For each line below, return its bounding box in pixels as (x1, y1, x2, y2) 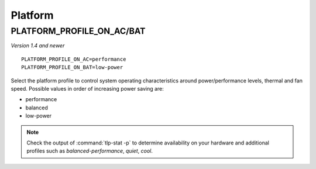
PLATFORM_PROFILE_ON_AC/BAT (11, 26, 146, 36)
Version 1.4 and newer (11, 42, 65, 49)
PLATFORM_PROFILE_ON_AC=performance (21, 56, 126, 63)
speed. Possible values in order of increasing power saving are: (11, 85, 164, 92)
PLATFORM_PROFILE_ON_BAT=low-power (21, 64, 123, 71)
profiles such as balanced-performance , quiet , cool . (26, 147, 153, 154)
